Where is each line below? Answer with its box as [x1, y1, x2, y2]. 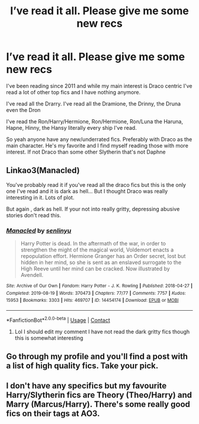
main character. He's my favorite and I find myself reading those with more [6, 142, 188, 149]
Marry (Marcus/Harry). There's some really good [6, 399, 191, 410]
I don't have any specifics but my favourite [6, 381, 167, 391]
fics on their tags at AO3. [6, 409, 100, 419]
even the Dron [6, 106, 41, 113]
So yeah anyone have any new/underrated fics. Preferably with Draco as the [6, 135, 192, 143]
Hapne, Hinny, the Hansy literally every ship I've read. [6, 124, 137, 131]
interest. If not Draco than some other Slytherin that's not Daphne [6, 148, 166, 155]
